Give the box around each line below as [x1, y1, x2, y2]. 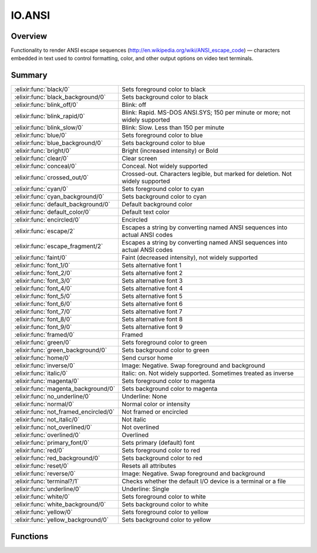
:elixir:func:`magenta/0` [14, 377, 79, 385]
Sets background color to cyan [122, 193, 207, 201]
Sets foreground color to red [122, 447, 200, 455]
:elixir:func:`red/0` [14, 447, 65, 455]
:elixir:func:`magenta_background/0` [14, 385, 116, 393]
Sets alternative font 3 [122, 277, 183, 285]
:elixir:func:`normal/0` [14, 400, 75, 408]
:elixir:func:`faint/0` [14, 253, 68, 262]
